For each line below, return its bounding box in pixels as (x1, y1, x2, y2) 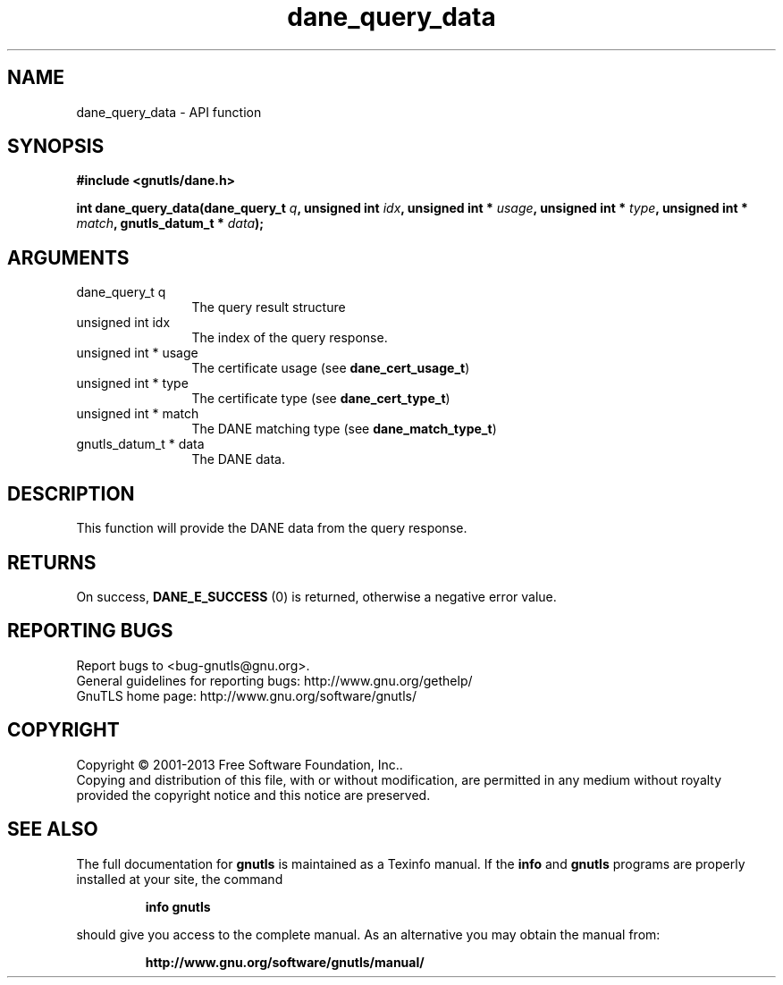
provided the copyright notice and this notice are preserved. (76, 787, 431, 803)
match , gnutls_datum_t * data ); (76, 215, 265, 232)
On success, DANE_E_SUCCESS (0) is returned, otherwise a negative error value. (76, 588, 557, 604)
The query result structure (191, 299, 346, 316)
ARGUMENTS (7, 246, 130, 269)
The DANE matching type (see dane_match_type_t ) (191, 421, 497, 437)
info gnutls (145, 898, 211, 914)
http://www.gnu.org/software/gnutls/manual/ (145, 954, 425, 970)
